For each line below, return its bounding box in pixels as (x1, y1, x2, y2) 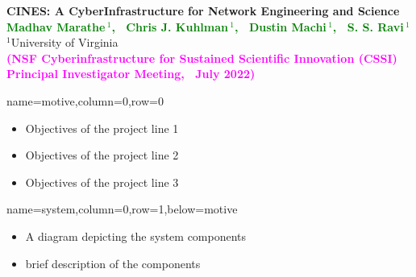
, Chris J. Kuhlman (111, 18, 228, 35)
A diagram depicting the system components (25, 227, 247, 244)
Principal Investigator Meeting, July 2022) (6, 65, 256, 82)
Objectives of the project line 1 (25, 119, 179, 136)
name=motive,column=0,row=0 (6, 92, 164, 109)
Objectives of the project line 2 (25, 147, 179, 163)
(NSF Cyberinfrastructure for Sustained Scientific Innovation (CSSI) (6, 49, 397, 66)
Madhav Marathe (6, 18, 106, 35)
